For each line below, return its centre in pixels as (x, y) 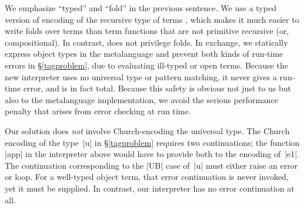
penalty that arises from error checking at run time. (98, 111)
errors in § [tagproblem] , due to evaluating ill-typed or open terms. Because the (146, 65)
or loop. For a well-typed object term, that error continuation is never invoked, (147, 177)
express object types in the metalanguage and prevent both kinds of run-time (144, 54)
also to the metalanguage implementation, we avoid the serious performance (142, 99)
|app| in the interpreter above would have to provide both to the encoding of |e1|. (152, 154)
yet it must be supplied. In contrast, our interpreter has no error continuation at (150, 188)
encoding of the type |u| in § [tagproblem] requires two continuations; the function (152, 142)
